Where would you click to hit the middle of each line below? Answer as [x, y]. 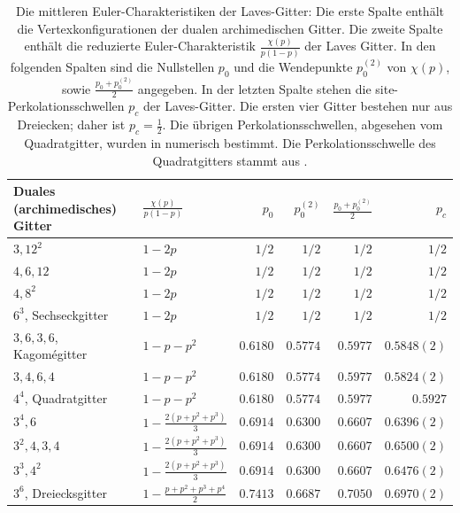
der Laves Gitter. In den [370, 46]
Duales [34, 191]
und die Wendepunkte [293, 66]
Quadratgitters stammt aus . [230, 160]
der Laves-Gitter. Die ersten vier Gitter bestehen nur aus [298, 106]
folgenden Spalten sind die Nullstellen [112, 66]
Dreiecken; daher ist [71, 124]
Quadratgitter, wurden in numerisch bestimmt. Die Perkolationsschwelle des [230, 142]
